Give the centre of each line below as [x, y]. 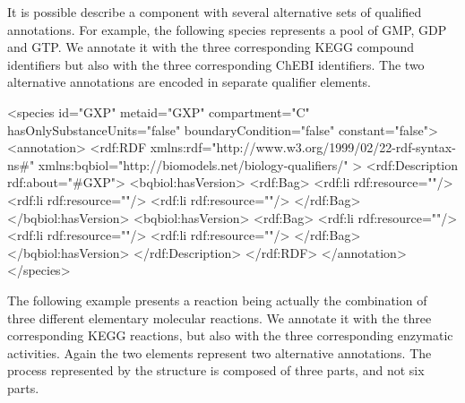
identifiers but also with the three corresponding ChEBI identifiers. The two [216, 64]
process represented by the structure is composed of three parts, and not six [216, 370]
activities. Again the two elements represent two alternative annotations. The [220, 352]
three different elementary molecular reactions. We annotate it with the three [220, 317]
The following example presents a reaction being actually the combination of [217, 300]
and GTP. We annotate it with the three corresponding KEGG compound [211, 47]
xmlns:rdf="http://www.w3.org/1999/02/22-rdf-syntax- [303, 147]
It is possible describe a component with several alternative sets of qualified [215, 12]
